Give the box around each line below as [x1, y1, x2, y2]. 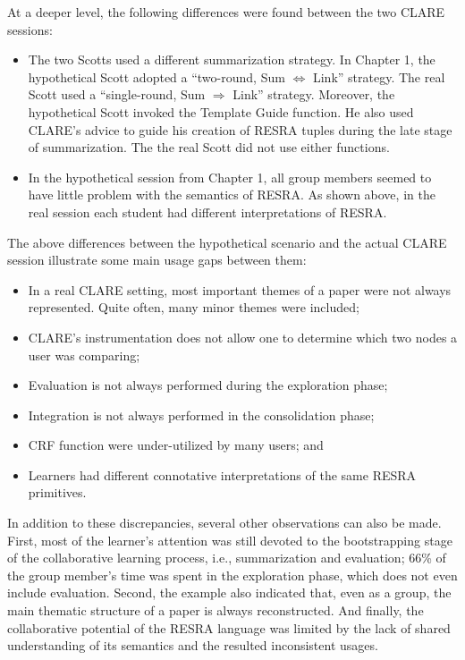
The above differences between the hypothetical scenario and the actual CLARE [7, 233, 447, 251]
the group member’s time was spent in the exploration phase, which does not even [7, 565, 458, 584]
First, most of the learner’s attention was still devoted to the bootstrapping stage [7, 530, 452, 549]
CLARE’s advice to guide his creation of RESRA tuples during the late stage [28, 120, 452, 139]
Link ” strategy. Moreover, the [232, 85, 395, 104]
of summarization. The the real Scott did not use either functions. [28, 138, 390, 157]
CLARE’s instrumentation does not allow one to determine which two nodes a [28, 327, 458, 346]
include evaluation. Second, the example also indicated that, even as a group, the [7, 583, 452, 602]
